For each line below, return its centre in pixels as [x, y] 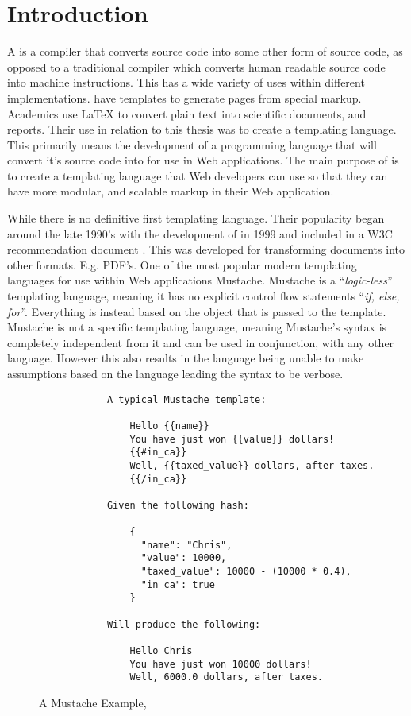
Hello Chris [161, 651]
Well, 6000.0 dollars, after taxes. [226, 677]
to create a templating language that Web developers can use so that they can [198, 175]
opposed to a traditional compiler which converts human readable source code [196, 66]
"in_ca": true [178, 584]
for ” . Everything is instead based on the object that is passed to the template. [197, 311]
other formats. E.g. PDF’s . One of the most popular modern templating [182, 264]
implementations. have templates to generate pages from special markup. [184, 97]
